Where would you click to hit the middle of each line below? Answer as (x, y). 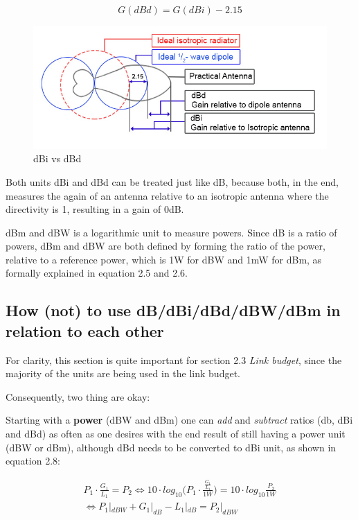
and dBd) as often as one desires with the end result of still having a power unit (176, 434)
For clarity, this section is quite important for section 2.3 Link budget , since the (174, 359)
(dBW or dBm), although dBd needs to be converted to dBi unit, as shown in (171, 447)
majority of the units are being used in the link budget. (123, 373)
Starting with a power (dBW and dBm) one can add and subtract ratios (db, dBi (179, 420)
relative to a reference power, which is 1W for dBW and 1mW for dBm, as (164, 259)
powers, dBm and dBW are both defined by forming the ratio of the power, (165, 246)
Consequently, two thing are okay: (78, 396)
